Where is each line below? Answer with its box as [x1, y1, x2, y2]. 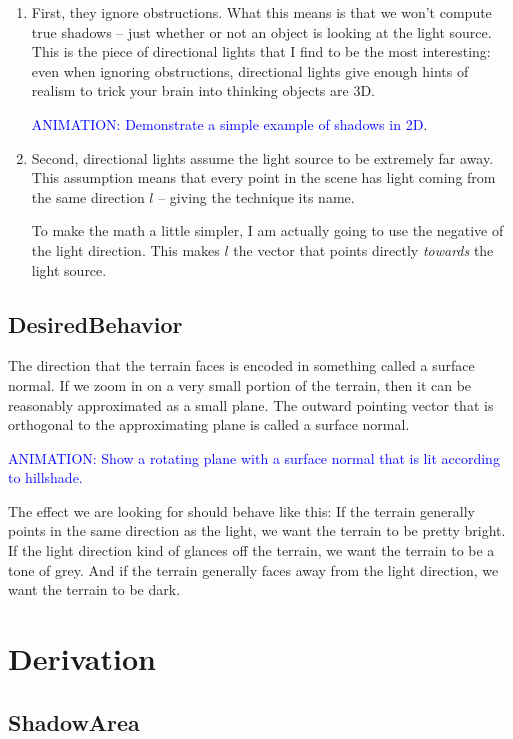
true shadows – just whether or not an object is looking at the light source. [31, 21, 492, 42]
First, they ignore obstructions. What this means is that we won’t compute [31, 2, 492, 22]
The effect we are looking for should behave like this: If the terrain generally [8, 500, 475, 521]
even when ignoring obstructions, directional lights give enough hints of [31, 60, 469, 81]
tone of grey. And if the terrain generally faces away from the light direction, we [8, 559, 499, 580]
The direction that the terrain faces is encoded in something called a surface [8, 355, 475, 376]
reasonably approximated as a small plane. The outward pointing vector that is [8, 394, 494, 415]
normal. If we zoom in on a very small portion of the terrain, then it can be [8, 374, 472, 395]
